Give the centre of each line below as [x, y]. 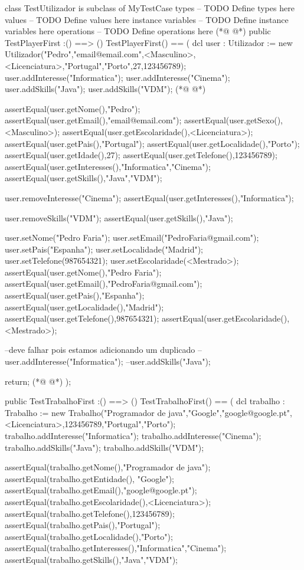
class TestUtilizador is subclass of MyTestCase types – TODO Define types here [150, 8]
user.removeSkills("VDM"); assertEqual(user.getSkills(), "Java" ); [119, 217]
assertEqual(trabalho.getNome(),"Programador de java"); [108, 467]
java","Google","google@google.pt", [230, 412]
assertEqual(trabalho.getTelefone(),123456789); [90, 513]
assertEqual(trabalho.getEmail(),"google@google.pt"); [101, 490]
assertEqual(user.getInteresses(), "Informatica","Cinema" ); [108, 166]
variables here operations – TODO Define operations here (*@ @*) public [138, 31]
